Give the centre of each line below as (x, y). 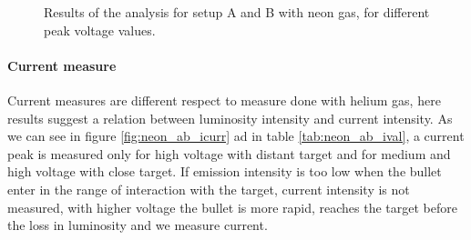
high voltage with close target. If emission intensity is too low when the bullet (225, 171)
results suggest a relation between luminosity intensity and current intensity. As (230, 118)
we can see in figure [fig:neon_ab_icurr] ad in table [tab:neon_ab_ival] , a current (236, 136)
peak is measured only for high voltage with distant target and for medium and (229, 153)
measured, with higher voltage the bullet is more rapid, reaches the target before (232, 207)
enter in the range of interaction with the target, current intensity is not (209, 189)
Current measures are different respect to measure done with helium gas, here (224, 100)
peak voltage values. (100, 30)
